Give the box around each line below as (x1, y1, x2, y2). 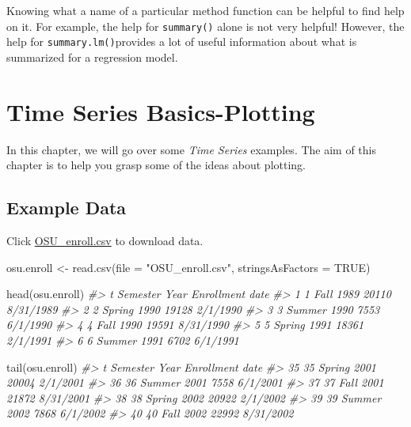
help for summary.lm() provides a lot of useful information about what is (6, 33, 357, 50)
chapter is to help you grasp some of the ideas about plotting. (6, 157, 306, 173)
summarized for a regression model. (6, 48, 178, 65)
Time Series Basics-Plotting (6, 95, 315, 127)
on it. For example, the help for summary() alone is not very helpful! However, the (6, 17, 405, 34)
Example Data (6, 195, 127, 220)
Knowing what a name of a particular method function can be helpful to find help (6, 2, 405, 18)
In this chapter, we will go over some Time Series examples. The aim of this (6, 141, 377, 157)
